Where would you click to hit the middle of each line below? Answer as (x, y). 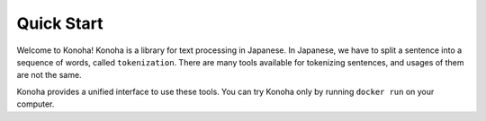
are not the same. (49, 75)
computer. (36, 104)
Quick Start (60, 23)
